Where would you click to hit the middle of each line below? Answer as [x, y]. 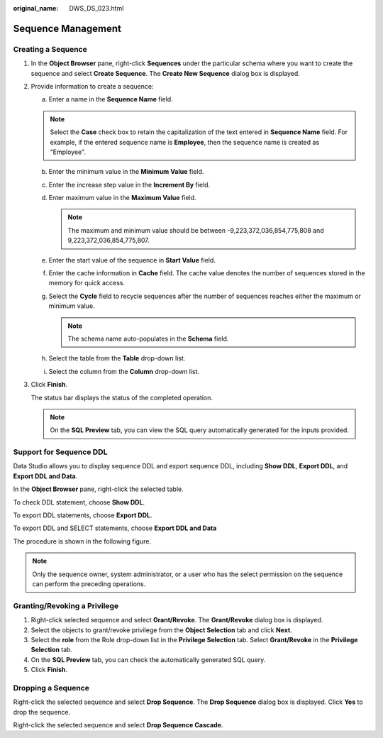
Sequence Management [67, 28]
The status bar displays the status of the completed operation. [122, 397]
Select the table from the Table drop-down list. [117, 358]
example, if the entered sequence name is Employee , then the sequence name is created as [185, 142]
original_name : [36, 8]
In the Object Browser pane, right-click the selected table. [98, 489]
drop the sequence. [42, 712]
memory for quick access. [87, 283]
